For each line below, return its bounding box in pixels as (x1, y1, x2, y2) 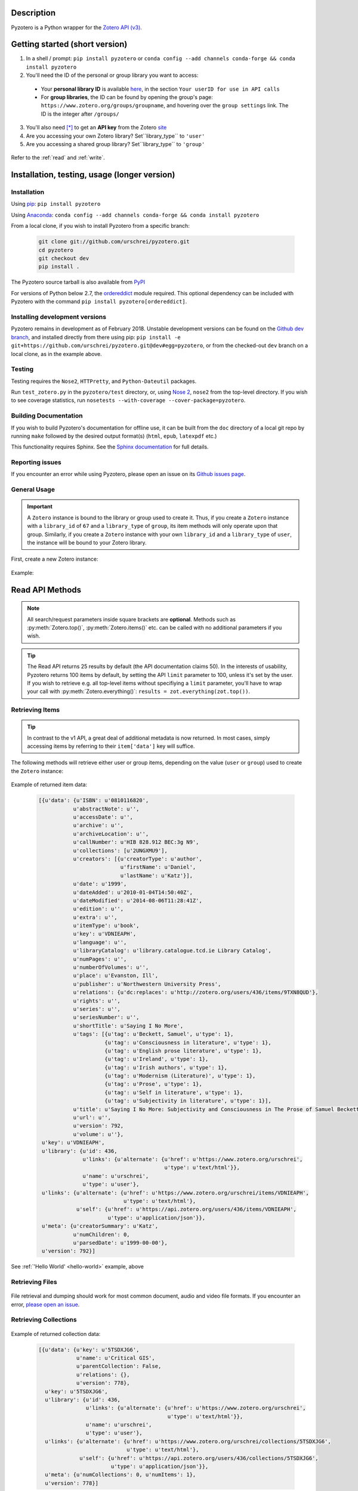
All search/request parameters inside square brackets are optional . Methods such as (27, 615, 236, 623)
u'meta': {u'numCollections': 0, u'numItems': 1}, (45, 1471, 196, 1478)
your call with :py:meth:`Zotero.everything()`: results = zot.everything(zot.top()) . (27, 688, 251, 695)
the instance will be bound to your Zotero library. (27, 539, 147, 546)
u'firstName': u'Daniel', (120, 864, 196, 871)
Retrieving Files (11, 1278, 57, 1286)
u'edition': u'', (73, 905, 124, 912)
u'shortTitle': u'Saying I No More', (73, 1022, 184, 1029)
